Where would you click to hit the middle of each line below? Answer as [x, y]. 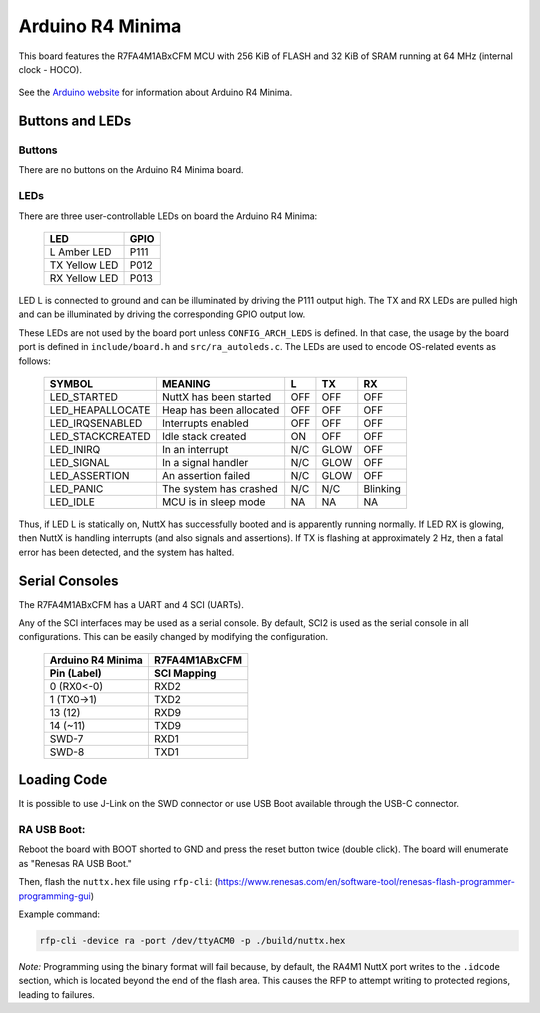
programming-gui [55, 896]
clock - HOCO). [50, 69]
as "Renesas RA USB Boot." [75, 863]
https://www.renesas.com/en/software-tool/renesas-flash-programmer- [366, 882]
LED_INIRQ [75, 449]
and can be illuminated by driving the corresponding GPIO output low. [162, 314]
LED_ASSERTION [89, 475]
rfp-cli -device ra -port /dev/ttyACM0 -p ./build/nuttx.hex [192, 941]
